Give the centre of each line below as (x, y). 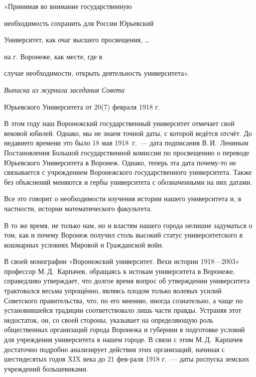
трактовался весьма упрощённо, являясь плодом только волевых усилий (113, 291)
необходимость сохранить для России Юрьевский (79, 23)
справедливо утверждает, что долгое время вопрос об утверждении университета (127, 281)
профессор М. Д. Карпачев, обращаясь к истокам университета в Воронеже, (120, 271)
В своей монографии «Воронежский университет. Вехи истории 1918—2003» (122, 261)
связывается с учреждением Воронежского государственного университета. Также (128, 172)
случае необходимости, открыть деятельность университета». (97, 73)
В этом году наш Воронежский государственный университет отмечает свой (119, 123)
